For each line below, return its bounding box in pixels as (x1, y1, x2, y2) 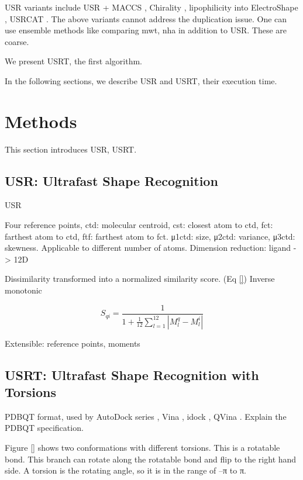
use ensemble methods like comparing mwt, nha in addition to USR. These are (5, 24, 287, 36)
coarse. (5, 35, 29, 47)
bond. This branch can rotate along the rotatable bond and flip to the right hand (5, 453, 297, 465)
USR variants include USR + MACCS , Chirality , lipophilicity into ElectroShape (5, 1, 298, 13)
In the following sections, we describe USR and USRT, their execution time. (5, 74, 277, 87)
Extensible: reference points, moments (5, 337, 140, 349)
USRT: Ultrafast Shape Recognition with (5, 365, 259, 384)
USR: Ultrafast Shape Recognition (5, 171, 218, 189)
